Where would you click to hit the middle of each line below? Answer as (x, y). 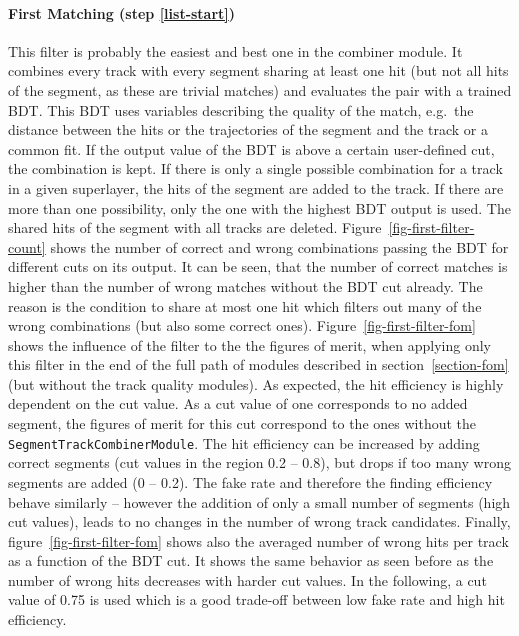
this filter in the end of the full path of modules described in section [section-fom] (258, 364)
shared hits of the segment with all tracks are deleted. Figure (195, 227)
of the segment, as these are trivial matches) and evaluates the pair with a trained (260, 89)
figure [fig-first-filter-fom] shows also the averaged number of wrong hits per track (258, 540)
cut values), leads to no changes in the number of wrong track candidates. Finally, (259, 521)
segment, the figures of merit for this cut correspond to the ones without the (242, 423)
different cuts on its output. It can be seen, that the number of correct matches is (258, 266)
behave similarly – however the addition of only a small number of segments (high (259, 501)
